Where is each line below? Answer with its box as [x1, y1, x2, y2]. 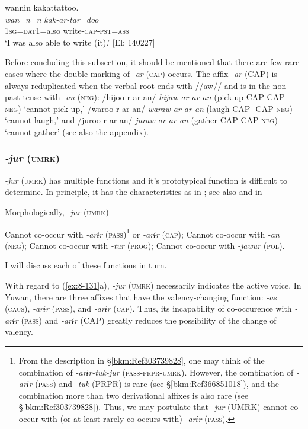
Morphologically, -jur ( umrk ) [5, 205, 109, 217]
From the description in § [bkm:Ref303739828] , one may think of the [18, 354, 265, 366]
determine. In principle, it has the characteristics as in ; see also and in [5, 185, 262, 198]
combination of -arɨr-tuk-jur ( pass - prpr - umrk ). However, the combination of [18, 366, 294, 378]
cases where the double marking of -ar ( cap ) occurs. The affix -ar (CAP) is [5, 67, 277, 79]
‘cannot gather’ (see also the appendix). [5, 125, 149, 137]
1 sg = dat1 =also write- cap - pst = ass [5, 24, 129, 37]
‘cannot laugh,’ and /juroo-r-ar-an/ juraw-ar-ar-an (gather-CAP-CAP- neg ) [5, 114, 278, 126]
